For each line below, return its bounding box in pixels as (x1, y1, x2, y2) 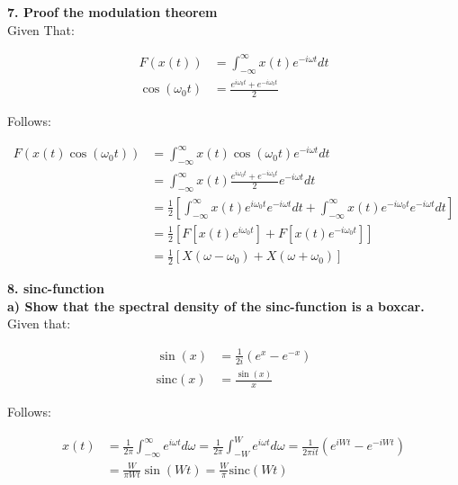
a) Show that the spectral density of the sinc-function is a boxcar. (7, 296, 425, 315)
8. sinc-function (7, 279, 104, 298)
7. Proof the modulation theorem (7, 3, 218, 21)
